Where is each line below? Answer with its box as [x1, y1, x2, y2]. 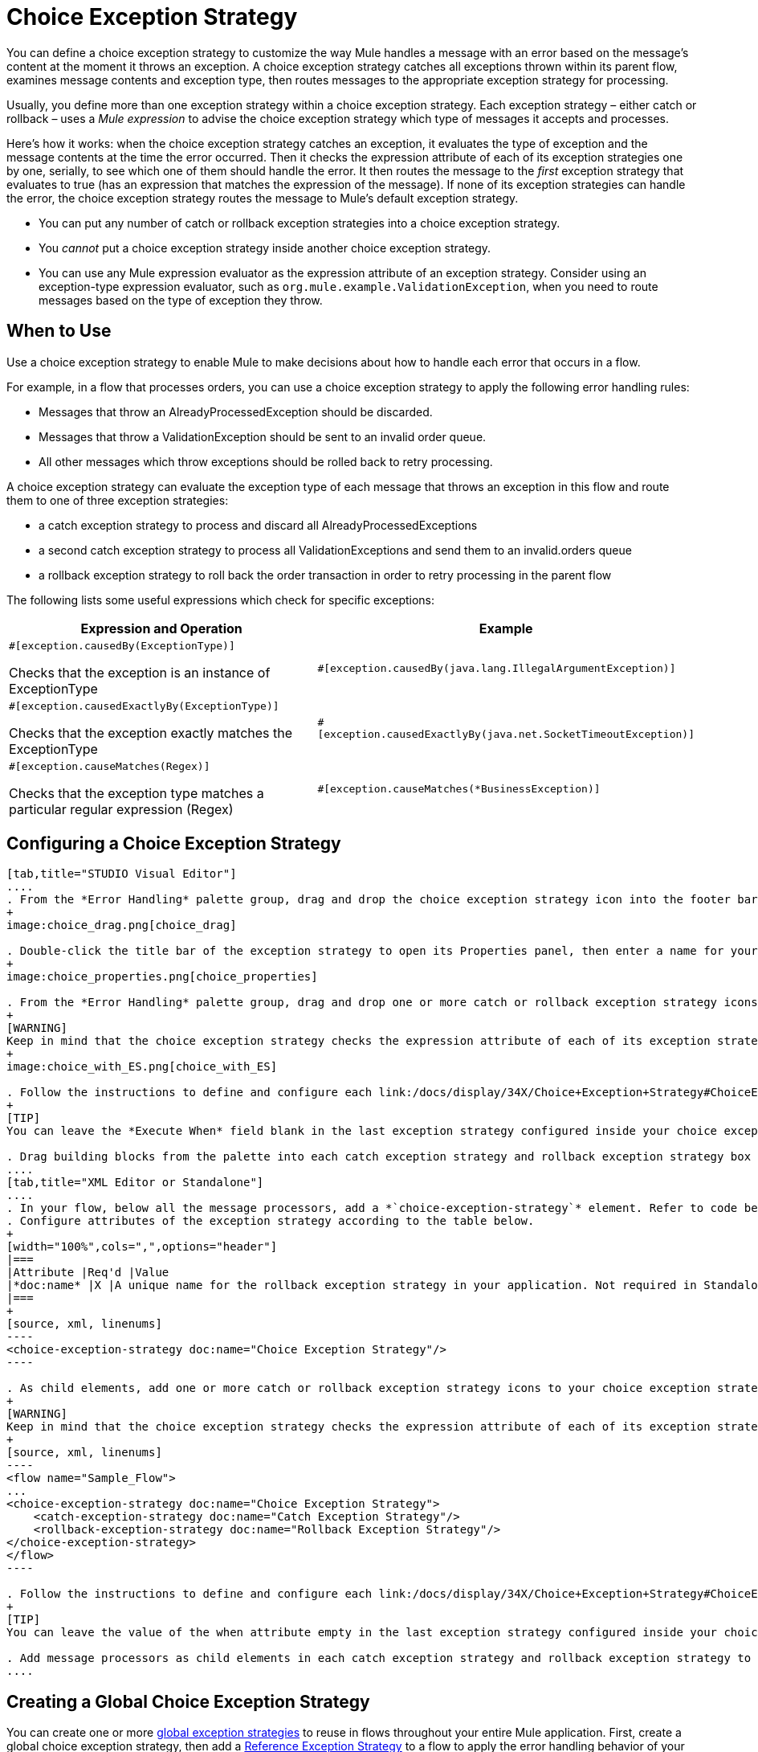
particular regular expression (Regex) [9, 800, 234, 817]
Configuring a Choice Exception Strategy [6, 833, 341, 854]
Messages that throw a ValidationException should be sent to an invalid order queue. [39, 429, 487, 444]
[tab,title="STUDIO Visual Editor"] [6, 867, 237, 881]
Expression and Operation [80, 620, 242, 637]
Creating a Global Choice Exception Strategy [6, 1691, 370, 1712]
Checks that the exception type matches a [9, 784, 264, 801]
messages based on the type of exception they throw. [39, 293, 323, 307]
